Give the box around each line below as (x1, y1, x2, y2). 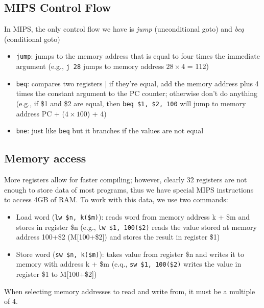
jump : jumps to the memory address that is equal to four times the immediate (16, 51, 260, 61)
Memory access (4, 150, 86, 166)
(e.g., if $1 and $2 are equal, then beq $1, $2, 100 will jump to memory (16, 98, 246, 108)
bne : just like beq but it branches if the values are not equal (16, 125, 204, 136)
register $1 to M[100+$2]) (16, 269, 97, 279)
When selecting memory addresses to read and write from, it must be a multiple (4, 286, 255, 296)
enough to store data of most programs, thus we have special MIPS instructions (4, 184, 254, 195)
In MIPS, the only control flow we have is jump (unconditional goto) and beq (4, 23, 244, 34)
